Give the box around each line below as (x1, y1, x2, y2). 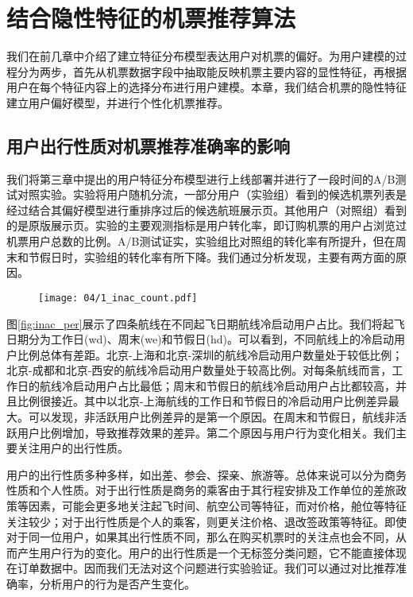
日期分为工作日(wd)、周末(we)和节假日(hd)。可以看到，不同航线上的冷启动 (6, 331, 395, 347)
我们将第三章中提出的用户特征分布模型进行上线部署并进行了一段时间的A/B (6, 170, 396, 187)
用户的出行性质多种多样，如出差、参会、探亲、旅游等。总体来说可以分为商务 (6, 466, 407, 483)
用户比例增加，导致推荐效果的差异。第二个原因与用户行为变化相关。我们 (17, 424, 396, 440)
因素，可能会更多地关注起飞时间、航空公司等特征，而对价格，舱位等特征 (28, 498, 407, 514)
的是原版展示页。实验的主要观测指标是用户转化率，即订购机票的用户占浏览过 (6, 217, 407, 234)
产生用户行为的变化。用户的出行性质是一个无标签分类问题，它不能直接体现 (17, 544, 407, 560)
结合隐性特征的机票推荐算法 (6, 2, 296, 34)
